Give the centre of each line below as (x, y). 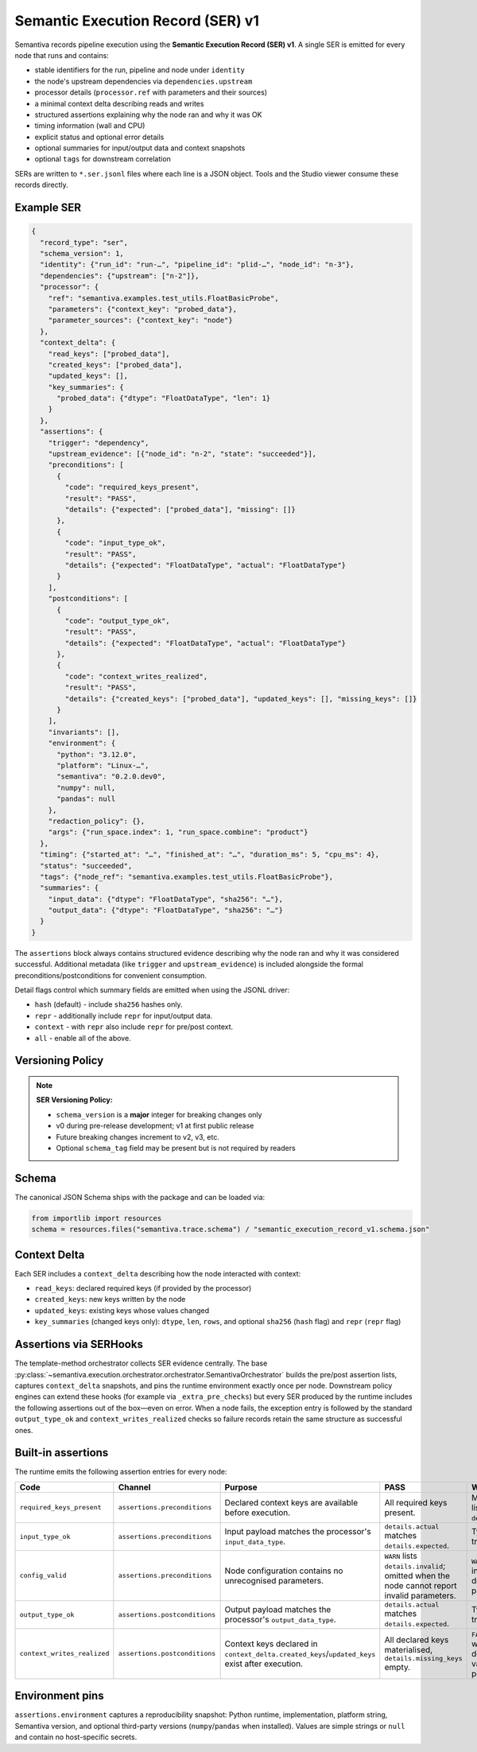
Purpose (241, 1487)
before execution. (258, 1513)
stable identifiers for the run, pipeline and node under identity (140, 70)
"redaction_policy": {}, (97, 821)
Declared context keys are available (291, 1502)
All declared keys (417, 1640)
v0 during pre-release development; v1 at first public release (155, 1126)
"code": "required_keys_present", (132, 488)
